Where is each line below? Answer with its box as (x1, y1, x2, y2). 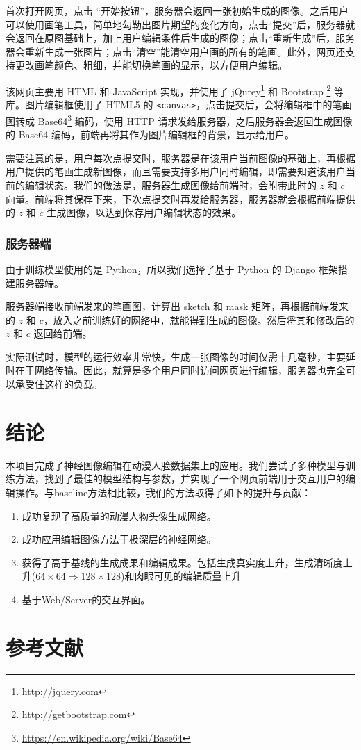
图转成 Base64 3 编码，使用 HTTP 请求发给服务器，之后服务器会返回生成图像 (6, 111, 353, 128)
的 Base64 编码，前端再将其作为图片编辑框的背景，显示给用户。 (6, 127, 294, 142)
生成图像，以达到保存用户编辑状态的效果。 (47, 205, 242, 220)
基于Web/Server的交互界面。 (22, 592, 151, 606)
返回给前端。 (33, 326, 92, 341)
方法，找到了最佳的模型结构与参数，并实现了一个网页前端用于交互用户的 (15, 471, 346, 486)
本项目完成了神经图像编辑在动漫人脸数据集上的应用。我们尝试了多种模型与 (6, 457, 346, 472)
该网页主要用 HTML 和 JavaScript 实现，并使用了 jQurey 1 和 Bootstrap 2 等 (6, 81, 344, 98)
